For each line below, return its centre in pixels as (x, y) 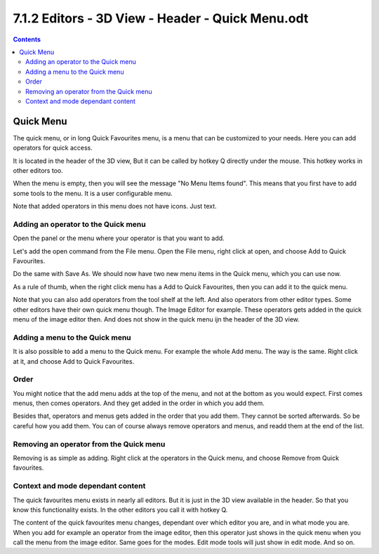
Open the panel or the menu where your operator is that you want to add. (119, 238)
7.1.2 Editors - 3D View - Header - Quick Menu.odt (161, 18)
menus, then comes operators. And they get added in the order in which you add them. (139, 403)
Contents (27, 39)
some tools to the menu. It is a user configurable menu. (93, 193)
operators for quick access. (53, 148)
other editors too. (38, 170)
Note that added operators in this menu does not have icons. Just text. (115, 206)
